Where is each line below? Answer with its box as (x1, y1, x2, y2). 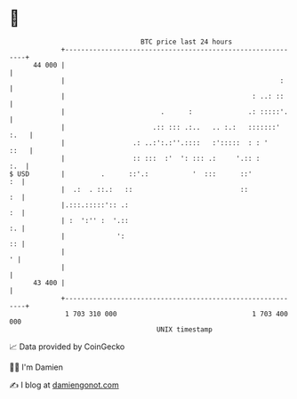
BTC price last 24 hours (140, 37, 233, 46)
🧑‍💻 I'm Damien (9, 362, 64, 372)
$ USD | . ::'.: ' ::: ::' (9, 169, 253, 179)
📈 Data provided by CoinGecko (9, 341, 125, 352)
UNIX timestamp (156, 324, 213, 334)
